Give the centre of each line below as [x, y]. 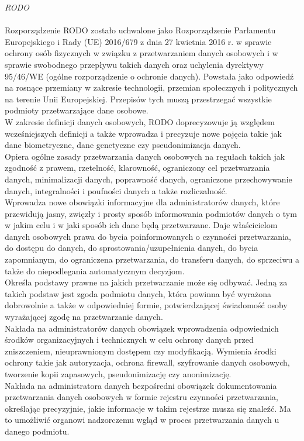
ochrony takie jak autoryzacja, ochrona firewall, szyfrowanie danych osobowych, [147, 362]
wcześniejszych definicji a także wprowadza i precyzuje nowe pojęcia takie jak [143, 133]
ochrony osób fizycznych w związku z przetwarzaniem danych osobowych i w [141, 53]
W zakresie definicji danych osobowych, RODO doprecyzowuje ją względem [140, 121]
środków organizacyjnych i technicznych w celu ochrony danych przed [129, 340]
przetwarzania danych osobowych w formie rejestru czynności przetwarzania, [141, 397]
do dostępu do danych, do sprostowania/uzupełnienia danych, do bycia [132, 248]
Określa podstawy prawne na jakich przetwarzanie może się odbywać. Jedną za [146, 282]
